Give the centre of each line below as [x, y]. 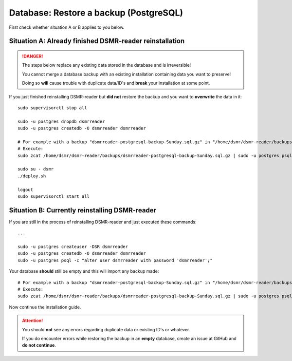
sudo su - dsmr [36, 169]
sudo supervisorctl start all [54, 196]
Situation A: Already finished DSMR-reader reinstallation [97, 41]
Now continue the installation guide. [45, 307]
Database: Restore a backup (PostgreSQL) [96, 13]
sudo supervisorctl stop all [52, 108]
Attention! [33, 321]
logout [26, 190]
